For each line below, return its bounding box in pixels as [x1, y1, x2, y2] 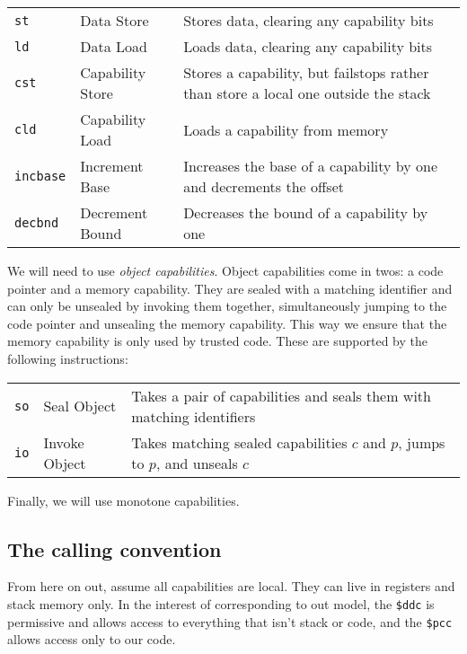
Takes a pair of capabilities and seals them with [131, 384, 431, 406]
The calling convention [7, 535, 222, 562]
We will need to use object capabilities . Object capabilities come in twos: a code [7, 261, 444, 279]
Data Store [80, 10, 149, 31]
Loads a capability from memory [183, 119, 389, 140]
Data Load [80, 36, 147, 57]
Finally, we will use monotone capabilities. [7, 490, 240, 509]
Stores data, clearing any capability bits [183, 10, 434, 31]
